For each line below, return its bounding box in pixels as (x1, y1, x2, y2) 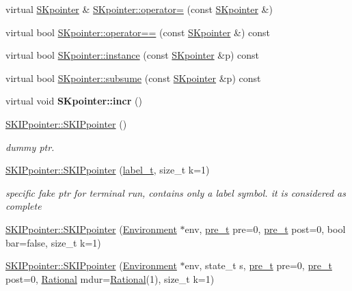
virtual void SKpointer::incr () (5, 94, 142, 108)
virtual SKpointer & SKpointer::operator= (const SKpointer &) (5, 2, 273, 16)
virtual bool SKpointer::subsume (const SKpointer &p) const (5, 70, 261, 85)
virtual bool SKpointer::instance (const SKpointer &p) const (5, 48, 260, 62)
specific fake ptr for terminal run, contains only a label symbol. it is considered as (5, 185, 346, 199)
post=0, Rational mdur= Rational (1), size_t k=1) (5, 271, 215, 286)
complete (5, 199, 42, 213)
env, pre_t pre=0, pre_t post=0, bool (185, 221, 346, 236)
